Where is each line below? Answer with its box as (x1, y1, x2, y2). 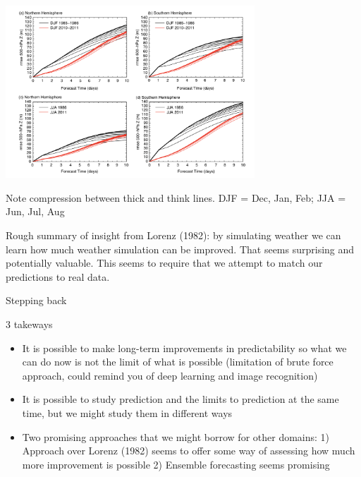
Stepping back (6, 293, 67, 308)
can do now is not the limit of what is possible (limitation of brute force (22, 354, 334, 369)
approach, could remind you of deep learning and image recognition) (22, 368, 318, 382)
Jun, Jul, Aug (6, 204, 65, 219)
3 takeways (6, 317, 53, 332)
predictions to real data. (6, 269, 110, 284)
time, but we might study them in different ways (22, 405, 233, 420)
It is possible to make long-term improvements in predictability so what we (22, 340, 347, 355)
